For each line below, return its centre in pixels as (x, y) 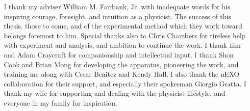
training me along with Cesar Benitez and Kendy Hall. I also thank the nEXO (122, 74)
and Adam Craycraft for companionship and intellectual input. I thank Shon (119, 54)
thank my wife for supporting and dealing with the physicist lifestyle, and (115, 93)
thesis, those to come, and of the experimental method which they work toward (123, 26)
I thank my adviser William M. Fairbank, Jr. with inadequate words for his (117, 6)
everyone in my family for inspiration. (61, 102)
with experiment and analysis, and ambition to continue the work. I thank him (122, 45)
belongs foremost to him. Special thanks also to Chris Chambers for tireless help (125, 35)
